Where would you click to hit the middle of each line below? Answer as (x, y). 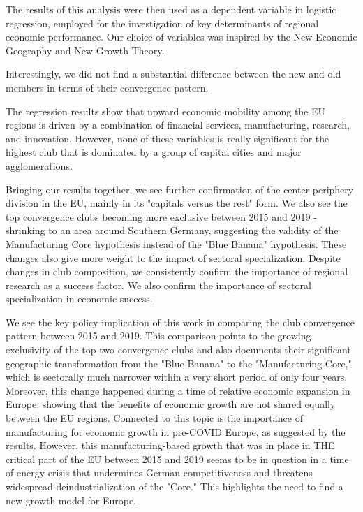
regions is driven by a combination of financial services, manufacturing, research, (178, 125)
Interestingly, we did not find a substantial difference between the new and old (173, 74)
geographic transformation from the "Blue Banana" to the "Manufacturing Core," (179, 363)
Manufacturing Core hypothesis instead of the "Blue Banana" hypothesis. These (176, 243)
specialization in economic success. (79, 299)
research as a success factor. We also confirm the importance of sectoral (158, 285)
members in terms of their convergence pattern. (107, 87)
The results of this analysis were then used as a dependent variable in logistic (171, 9)
